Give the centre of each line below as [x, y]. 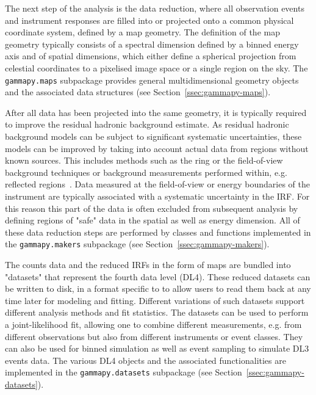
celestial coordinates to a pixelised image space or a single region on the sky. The [156, 67]
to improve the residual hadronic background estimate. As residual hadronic [147, 124]
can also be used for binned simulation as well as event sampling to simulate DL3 [157, 348]
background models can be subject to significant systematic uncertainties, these [153, 136]
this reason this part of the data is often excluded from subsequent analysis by [152, 208]
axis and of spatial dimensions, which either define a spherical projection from [151, 56]
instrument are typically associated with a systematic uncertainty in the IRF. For [157, 196]
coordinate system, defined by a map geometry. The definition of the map [142, 32]
